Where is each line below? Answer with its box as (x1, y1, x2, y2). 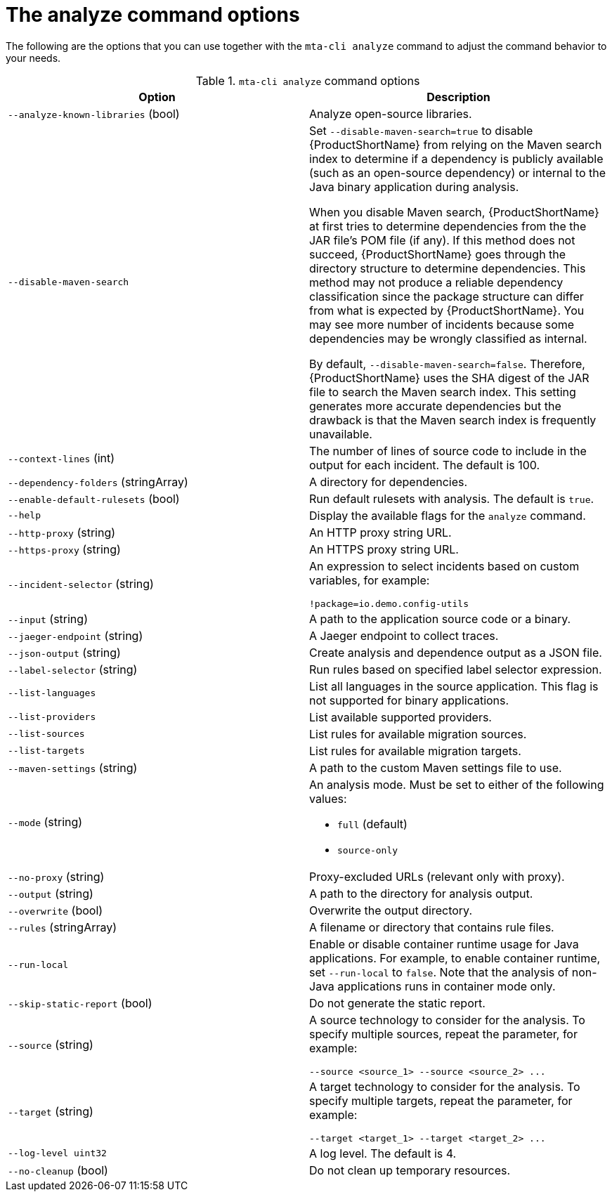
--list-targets (8, 745, 85, 757)
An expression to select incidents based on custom (309, 558, 580, 573)
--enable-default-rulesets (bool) (8, 491, 180, 506)
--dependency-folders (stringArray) (8, 474, 188, 489)
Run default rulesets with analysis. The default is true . (309, 491, 594, 506)
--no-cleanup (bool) (8, 1163, 108, 1177)
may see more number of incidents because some (309, 317, 575, 332)
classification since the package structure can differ (309, 289, 584, 303)
